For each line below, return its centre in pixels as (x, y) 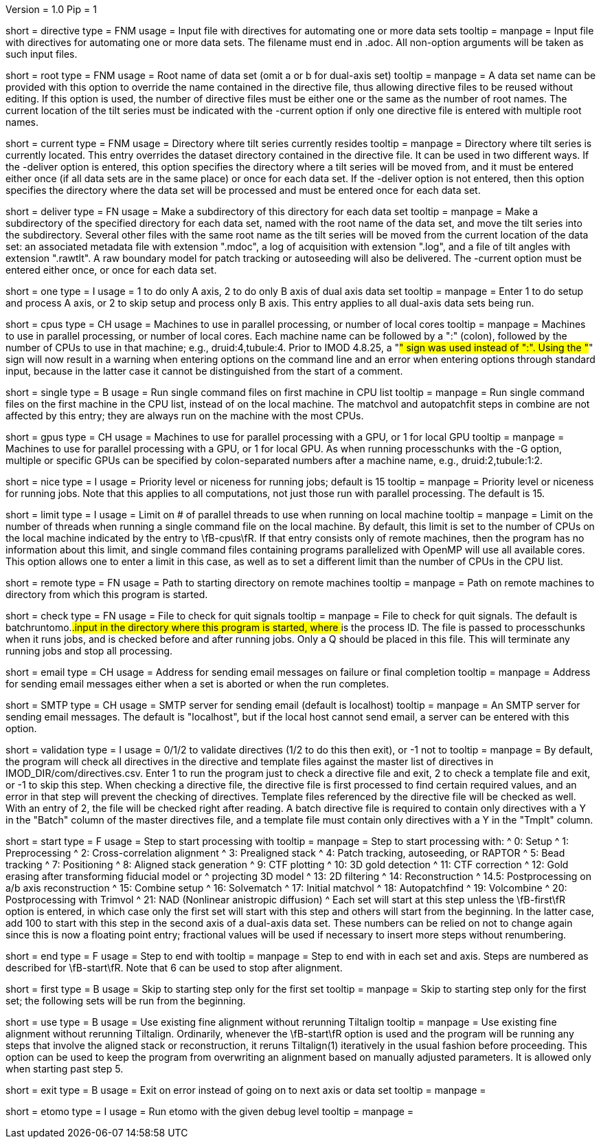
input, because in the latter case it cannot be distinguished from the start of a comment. (204, 371)
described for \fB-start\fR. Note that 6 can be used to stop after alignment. (174, 968)
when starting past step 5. (65, 1069)
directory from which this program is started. (107, 594)
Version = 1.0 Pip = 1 (51, 9)
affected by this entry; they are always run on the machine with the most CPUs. (185, 416)
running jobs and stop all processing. (89, 651)
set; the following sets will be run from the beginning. (126, 1001)
